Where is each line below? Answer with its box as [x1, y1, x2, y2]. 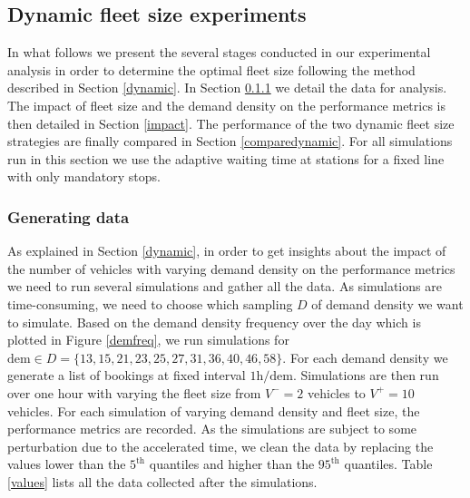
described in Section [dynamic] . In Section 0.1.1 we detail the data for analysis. [7, 78, 447, 97]
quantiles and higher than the [149, 454, 315, 474]
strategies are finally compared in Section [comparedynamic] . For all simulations [7, 132, 453, 151]
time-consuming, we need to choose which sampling [7, 294, 293, 313]
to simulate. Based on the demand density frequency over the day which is [7, 312, 421, 331]
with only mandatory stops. [7, 167, 161, 186]
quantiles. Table [344, 454, 433, 474]
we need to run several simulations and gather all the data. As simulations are [7, 277, 442, 296]
